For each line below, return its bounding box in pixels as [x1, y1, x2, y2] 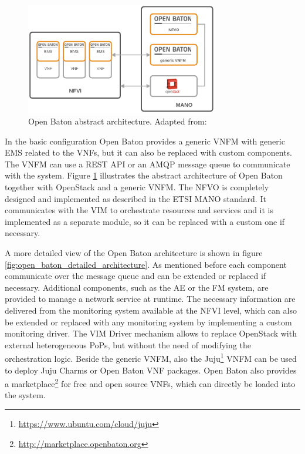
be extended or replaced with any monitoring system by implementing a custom [5, 315, 292, 328]
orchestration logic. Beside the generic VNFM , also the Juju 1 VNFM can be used [5, 351, 297, 365]
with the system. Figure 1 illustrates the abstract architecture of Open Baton [5, 169, 283, 181]
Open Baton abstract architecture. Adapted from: [28, 115, 207, 127]
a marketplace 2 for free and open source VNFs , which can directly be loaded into [5, 376, 296, 389]
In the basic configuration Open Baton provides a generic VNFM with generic [5, 134, 285, 147]
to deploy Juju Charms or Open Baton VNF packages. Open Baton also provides [5, 364, 297, 376]
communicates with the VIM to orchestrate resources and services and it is [5, 204, 274, 216]
